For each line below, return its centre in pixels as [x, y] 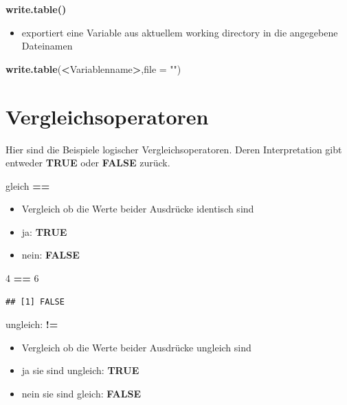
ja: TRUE [44, 231]
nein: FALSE [51, 255]
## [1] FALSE [35, 302]
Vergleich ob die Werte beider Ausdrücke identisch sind [138, 209]
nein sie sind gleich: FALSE [81, 394]
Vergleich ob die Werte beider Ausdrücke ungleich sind [136, 347]
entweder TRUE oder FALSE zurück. [88, 163]
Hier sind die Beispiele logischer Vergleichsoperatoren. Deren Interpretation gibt [174, 149]
